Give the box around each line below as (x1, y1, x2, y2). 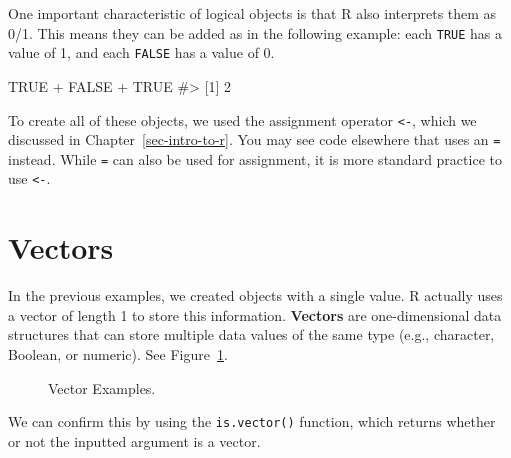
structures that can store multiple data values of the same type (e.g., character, (8, 324, 495, 345)
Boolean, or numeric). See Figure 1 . (8, 344, 228, 365)
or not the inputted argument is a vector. (8, 430, 261, 451)
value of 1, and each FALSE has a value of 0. (8, 42, 275, 63)
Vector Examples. (48, 377, 156, 398)
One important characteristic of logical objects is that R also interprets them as (8, 3, 497, 23)
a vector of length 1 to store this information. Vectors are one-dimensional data (8, 304, 502, 325)
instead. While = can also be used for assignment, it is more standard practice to (8, 148, 502, 169)
